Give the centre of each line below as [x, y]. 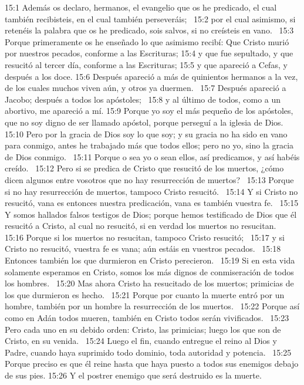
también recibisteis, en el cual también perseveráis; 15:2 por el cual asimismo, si [150, 18]
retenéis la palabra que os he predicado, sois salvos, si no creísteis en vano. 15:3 [149, 30]
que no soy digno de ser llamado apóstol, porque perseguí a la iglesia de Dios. [144, 122]
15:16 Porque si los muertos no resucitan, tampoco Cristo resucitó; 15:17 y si [145, 237]
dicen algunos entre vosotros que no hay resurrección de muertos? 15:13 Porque [149, 179]
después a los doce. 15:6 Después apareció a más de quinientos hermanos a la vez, [151, 76]
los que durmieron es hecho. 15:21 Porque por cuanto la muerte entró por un [145, 294]
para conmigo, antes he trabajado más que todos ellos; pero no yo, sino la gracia [149, 145]
